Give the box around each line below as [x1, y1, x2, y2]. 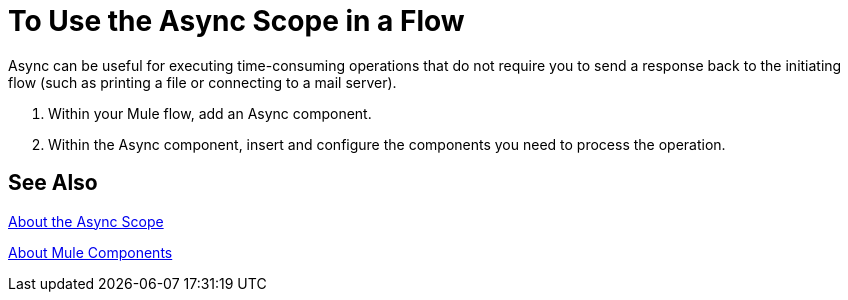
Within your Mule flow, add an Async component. [48, 104, 372, 122]
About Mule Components [8, 243, 173, 261]
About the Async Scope [8, 212, 164, 230]
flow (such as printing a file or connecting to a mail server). [8, 73, 397, 91]
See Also [8, 170, 98, 196]
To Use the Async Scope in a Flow [8, 4, 465, 38]
